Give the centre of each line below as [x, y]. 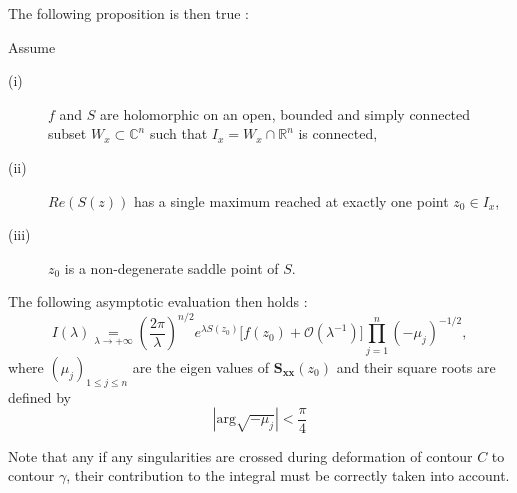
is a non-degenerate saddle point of [171, 267]
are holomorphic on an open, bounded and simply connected [285, 113]
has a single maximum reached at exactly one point [291, 200]
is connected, [338, 133]
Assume [32, 46]
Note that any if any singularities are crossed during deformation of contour [240, 455]
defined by [40, 396]
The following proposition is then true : [128, 13]
